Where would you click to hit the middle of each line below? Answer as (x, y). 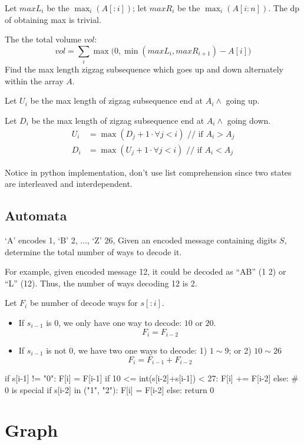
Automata (36, 215)
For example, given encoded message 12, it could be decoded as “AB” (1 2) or (146, 271)
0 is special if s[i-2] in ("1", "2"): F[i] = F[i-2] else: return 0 (110, 389)
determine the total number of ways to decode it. (93, 251)
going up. (243, 100)
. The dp (284, 8)
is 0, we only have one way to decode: (114, 322)
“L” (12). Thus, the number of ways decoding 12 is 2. (101, 283)
